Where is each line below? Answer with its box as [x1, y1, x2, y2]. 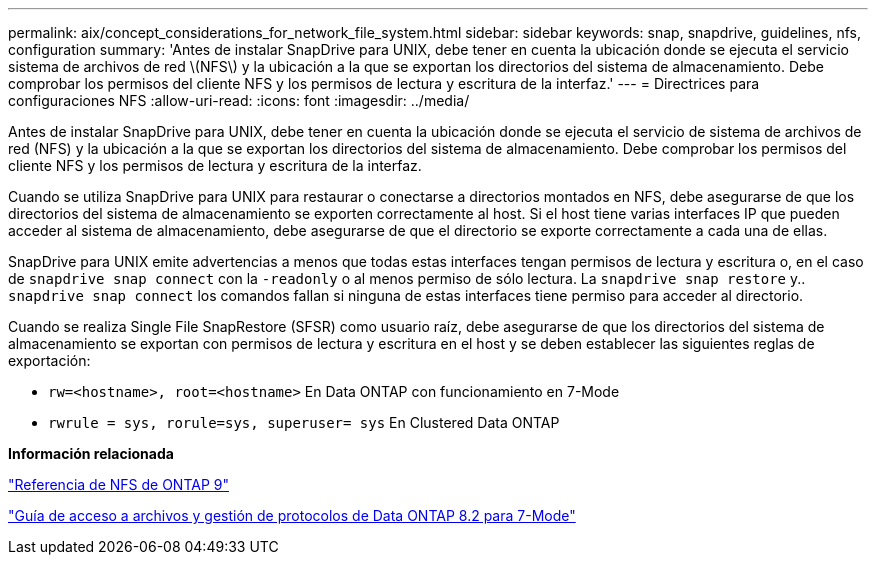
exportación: [8, 352, 91, 369]
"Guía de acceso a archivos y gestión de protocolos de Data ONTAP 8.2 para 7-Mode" [8, 507, 576, 524]
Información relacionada [8, 445, 174, 462]
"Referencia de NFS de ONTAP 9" [8, 476, 229, 493]
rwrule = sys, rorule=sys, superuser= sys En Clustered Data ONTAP [48, 414, 560, 431]
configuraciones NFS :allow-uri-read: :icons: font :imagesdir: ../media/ [8, 92, 470, 109]
